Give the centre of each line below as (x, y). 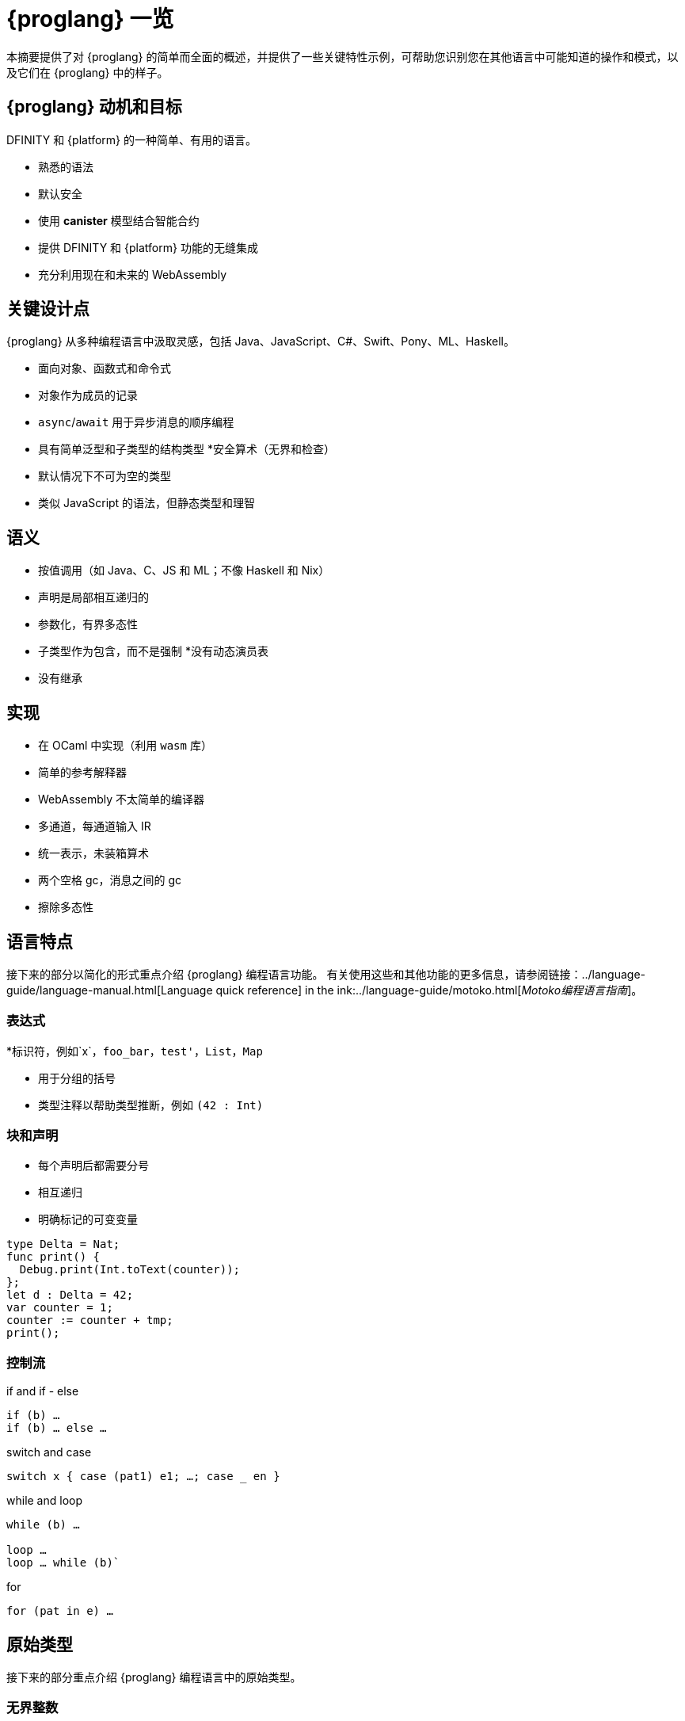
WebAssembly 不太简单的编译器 (122, 799)
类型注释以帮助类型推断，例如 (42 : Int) (151, 1105)
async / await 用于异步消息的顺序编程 (136, 422)
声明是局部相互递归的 (93, 597)
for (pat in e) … (60, 1611)
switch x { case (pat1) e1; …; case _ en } (143, 1477)
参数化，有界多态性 (88, 624)
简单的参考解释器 (82, 773)
